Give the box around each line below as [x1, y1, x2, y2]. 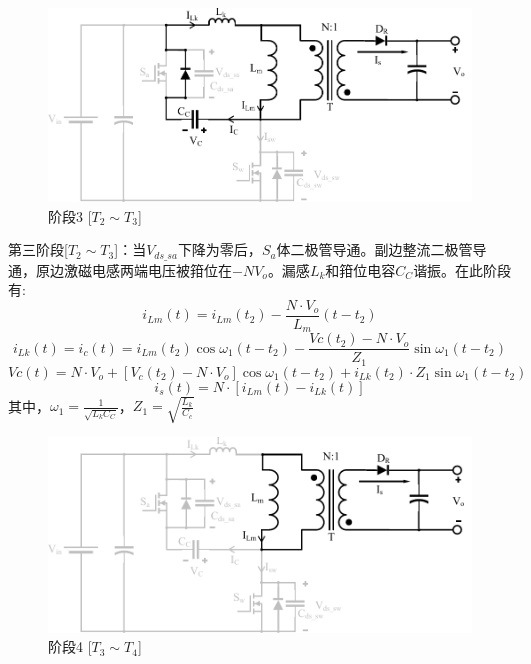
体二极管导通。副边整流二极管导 [276, 239, 487, 260]
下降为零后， [177, 239, 262, 260]
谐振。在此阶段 [413, 259, 512, 280]
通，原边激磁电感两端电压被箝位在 [8, 259, 232, 280]
